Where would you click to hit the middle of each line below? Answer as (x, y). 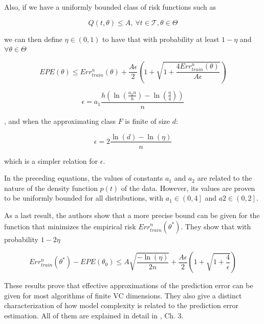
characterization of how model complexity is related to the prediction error (122, 305)
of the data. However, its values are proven (188, 188)
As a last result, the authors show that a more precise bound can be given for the (132, 215)
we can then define (33, 39)
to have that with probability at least (161, 39)
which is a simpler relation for (51, 160)
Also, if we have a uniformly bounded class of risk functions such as (110, 7)
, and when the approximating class (60, 121)
